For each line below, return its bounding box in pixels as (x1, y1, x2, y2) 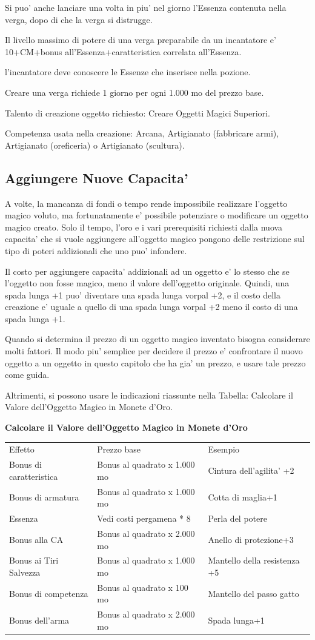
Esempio (208, 443, 240, 456)
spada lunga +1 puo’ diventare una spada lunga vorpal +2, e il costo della (5, 288, 280, 301)
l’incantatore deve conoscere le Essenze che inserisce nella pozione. (5, 66, 251, 78)
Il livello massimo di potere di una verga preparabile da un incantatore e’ (5, 33, 276, 46)
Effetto (9, 443, 35, 456)
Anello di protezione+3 (208, 533, 294, 545)
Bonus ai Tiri (9, 554, 59, 567)
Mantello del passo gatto (208, 587, 299, 599)
